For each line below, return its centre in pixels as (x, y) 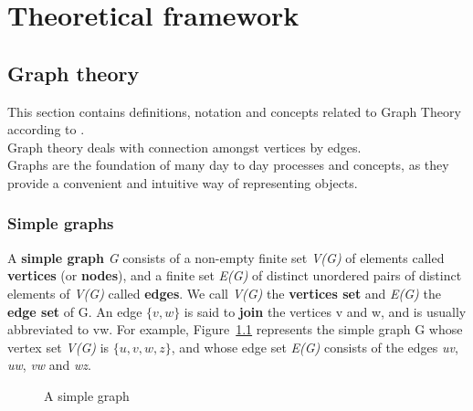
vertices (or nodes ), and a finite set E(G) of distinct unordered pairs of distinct (235, 275)
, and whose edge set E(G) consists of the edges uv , (315, 347)
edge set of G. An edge (75, 311)
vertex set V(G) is (58, 347)
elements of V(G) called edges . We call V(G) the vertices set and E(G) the (224, 293)
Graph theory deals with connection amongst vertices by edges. (184, 147)
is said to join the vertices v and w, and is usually (325, 311)
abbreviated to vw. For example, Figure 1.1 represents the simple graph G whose (235, 329)
